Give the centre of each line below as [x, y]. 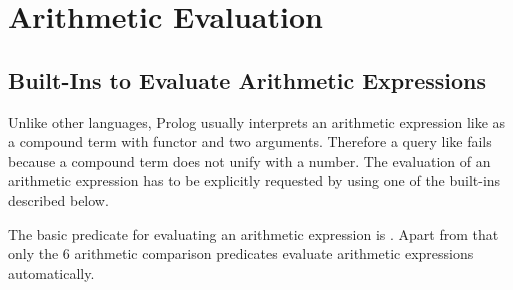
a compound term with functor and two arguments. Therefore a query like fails [250, 141]
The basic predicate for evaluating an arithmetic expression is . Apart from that [253, 233]
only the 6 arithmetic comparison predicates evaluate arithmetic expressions [241, 253]
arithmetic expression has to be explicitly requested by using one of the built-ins [254, 180]
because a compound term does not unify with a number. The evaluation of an [249, 160]
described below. [58, 199]
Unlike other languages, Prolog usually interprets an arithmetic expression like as [257, 121]
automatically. [51, 272]
